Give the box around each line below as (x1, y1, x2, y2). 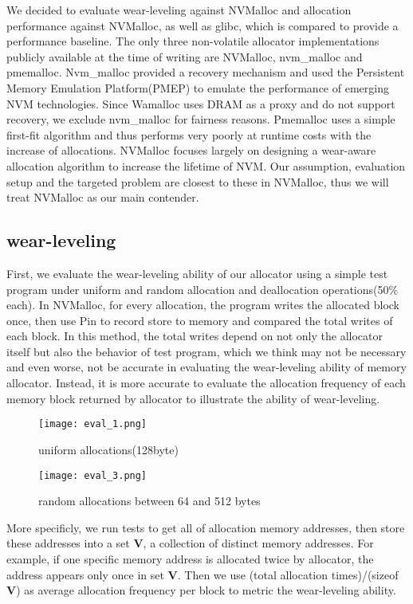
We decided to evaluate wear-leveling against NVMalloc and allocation (6, 2, 352, 18)
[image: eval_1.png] (38, 418, 147, 430)
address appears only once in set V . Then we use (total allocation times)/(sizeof (6, 566, 399, 582)
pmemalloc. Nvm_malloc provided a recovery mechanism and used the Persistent (6, 64, 405, 80)
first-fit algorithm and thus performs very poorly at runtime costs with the (6, 126, 372, 143)
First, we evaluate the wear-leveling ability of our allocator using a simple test (6, 265, 388, 281)
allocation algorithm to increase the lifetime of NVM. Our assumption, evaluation (6, 157, 406, 174)
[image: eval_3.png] (38, 469, 147, 481)
